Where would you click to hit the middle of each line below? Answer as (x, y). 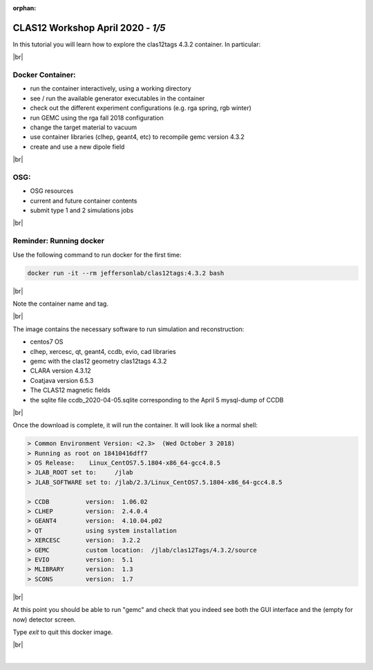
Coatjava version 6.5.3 (62, 380)
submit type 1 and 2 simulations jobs (82, 210)
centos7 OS (47, 342)
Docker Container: (44, 75)
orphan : (25, 8)
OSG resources (52, 191)
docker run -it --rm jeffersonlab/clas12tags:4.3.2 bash (126, 273)
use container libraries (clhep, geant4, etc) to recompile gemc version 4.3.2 (137, 137)
